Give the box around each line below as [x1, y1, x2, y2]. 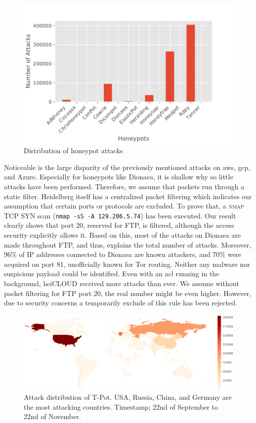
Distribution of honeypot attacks [24, 145, 123, 156]
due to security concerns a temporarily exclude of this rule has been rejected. [4, 297, 237, 308]
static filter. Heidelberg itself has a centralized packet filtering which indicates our [4, 191, 252, 201]
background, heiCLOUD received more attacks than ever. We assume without [4, 278, 239, 289]
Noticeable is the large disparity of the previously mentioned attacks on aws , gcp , [4, 162, 251, 172]
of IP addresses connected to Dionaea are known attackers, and [19, 249, 211, 259]
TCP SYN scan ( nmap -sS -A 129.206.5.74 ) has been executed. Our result [4, 210, 236, 220]
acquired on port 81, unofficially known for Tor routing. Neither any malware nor [4, 258, 250, 269]
